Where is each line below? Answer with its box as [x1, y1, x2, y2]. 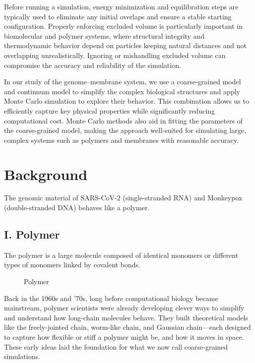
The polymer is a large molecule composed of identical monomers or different [4, 249, 239, 260]
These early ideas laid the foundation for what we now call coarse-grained [4, 341, 228, 352]
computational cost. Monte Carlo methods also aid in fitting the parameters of [4, 115, 243, 125]
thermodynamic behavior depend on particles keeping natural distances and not [4, 40, 247, 51]
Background [4, 164, 88, 184]
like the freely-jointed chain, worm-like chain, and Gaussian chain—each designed [4, 322, 251, 332]
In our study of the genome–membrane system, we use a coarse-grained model [4, 76, 241, 87]
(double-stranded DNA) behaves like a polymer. [4, 202, 150, 213]
